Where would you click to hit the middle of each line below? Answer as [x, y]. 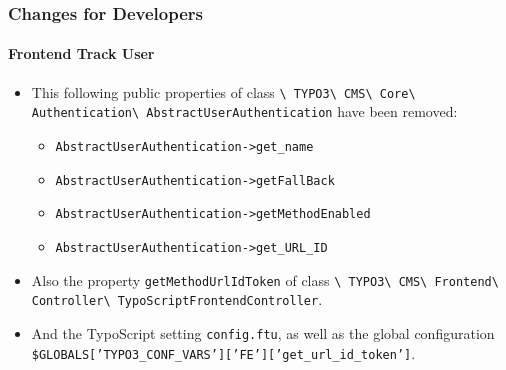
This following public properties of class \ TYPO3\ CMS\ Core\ [223, 91]
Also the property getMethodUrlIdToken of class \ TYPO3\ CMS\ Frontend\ [265, 279]
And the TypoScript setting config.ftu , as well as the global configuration [263, 332]
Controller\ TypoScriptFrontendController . [177, 299]
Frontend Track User [81, 53]
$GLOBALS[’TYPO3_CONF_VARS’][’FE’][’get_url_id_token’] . [223, 352]
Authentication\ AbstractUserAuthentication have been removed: [244, 111]
